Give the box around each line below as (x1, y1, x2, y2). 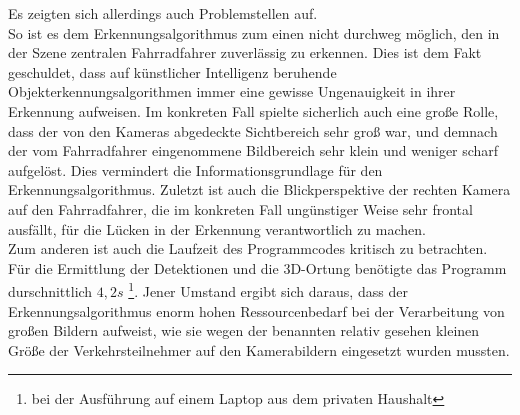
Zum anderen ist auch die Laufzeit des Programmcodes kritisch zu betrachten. (8, 238, 488, 259)
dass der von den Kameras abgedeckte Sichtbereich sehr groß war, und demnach (8, 120, 498, 141)
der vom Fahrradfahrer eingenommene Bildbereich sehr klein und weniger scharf (8, 140, 499, 161)
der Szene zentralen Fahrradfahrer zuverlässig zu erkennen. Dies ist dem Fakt (8, 42, 482, 63)
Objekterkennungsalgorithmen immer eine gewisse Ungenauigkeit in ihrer (8, 81, 456, 102)
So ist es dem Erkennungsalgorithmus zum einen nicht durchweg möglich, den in (8, 22, 500, 43)
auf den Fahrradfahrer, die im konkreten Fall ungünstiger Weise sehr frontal (8, 198, 473, 219)
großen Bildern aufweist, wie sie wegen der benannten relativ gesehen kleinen (8, 320, 480, 341)
